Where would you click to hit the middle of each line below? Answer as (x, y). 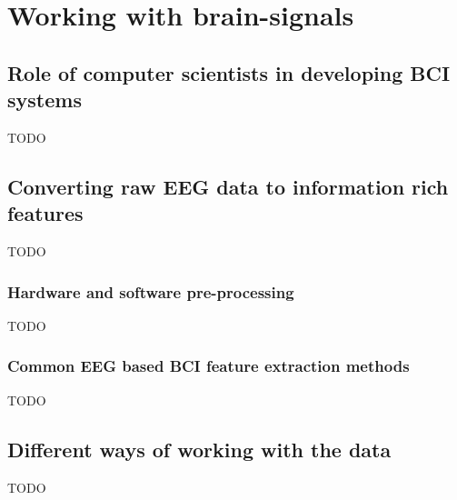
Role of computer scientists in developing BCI (229, 72)
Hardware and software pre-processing (151, 291)
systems (45, 100)
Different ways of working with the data (199, 449)
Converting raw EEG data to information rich (228, 186)
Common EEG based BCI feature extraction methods (209, 366)
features (45, 213)
